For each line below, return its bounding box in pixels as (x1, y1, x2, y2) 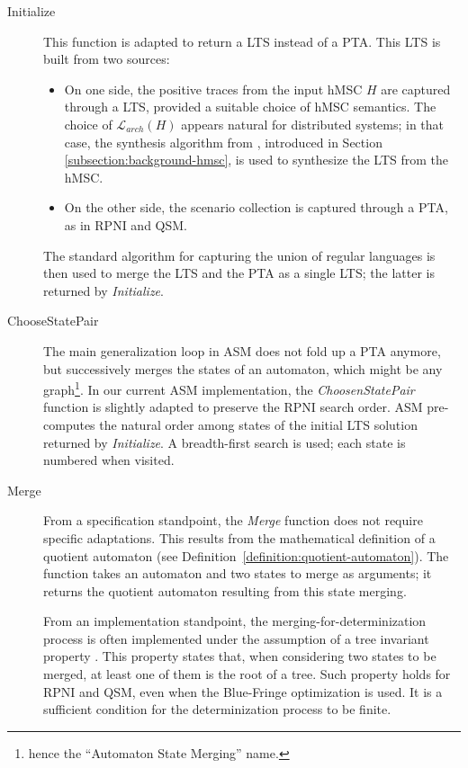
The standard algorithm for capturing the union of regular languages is (43, 246, 436, 264)
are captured (381, 79, 451, 98)
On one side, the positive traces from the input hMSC (64, 79, 363, 98)
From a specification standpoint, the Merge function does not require (43, 511, 423, 530)
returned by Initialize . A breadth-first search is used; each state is (43, 433, 406, 451)
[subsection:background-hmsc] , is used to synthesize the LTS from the (64, 150, 449, 169)
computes (43, 415, 95, 433)
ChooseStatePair (7, 311, 99, 330)
